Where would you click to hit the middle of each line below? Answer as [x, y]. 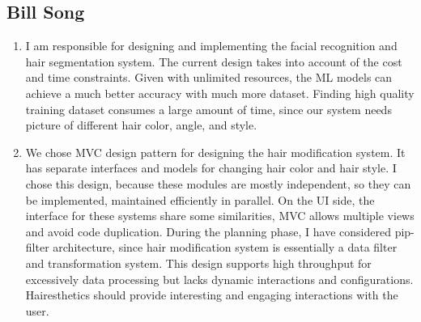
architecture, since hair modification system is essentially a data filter [225, 247]
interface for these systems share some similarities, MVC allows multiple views [220, 216]
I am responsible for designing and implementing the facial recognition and [211, 46]
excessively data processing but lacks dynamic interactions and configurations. [219, 279]
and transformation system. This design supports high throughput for [198, 263]
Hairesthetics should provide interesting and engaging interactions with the [212, 295]
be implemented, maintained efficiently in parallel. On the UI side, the [200, 199]
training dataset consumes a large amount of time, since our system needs [208, 109]
